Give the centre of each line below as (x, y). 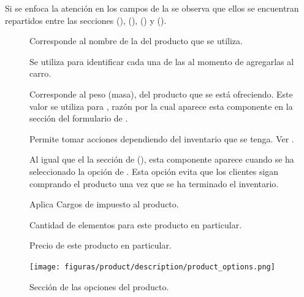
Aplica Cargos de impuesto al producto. (104, 204)
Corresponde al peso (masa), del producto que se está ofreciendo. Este (161, 94)
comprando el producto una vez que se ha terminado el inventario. (154, 183)
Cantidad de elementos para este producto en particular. (136, 224)
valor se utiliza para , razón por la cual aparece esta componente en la (161, 106)
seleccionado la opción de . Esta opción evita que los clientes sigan (154, 171)
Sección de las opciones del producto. (99, 286)
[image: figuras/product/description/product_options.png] (152, 267)
